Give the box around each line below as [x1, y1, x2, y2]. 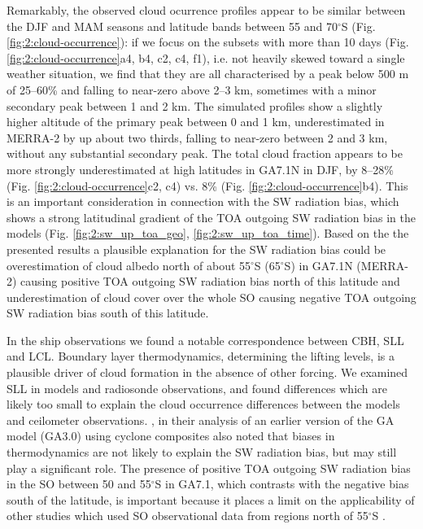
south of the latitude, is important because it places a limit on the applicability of [7, 491, 415, 508]
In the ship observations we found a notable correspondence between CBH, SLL [7, 331, 404, 348]
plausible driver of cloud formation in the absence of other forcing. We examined [7, 364, 408, 381]
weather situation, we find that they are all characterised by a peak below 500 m [7, 65, 409, 82]
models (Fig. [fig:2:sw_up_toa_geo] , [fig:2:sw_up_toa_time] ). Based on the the [7, 225, 409, 242]
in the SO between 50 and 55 [7, 475, 151, 492]
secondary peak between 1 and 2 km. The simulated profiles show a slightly [7, 97, 383, 114]
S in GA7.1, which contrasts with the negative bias [155, 475, 409, 492]
